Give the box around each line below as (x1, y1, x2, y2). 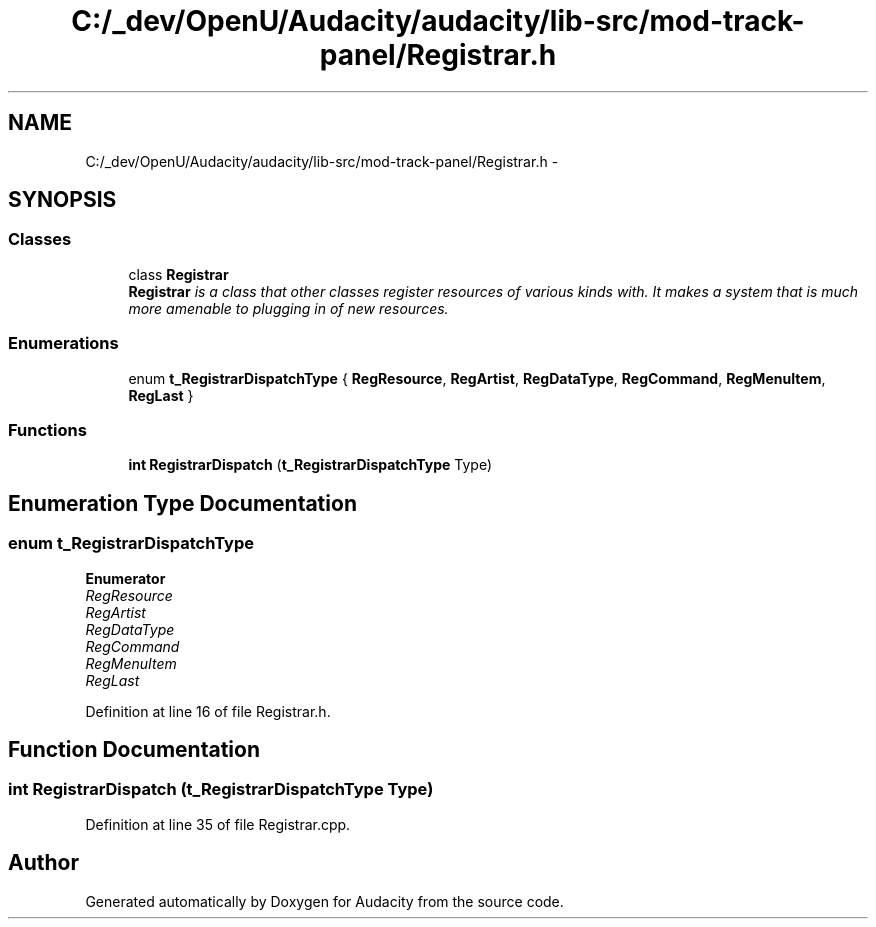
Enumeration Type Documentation (8, 490, 357, 516)
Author (8, 850, 79, 876)
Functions (8, 419, 87, 440)
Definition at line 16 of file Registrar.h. (85, 702, 331, 720)
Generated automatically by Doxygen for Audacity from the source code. (85, 892, 564, 910)
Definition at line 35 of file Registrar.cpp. (85, 815, 351, 833)
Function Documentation (8, 736, 260, 762)
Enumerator (85, 569, 166, 587)
